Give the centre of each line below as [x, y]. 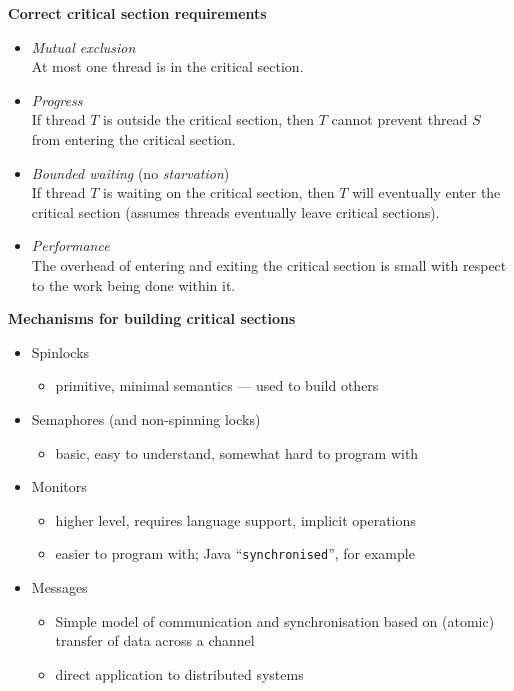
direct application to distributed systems [179, 673]
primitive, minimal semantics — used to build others [217, 385]
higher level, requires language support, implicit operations [235, 519]
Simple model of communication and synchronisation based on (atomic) [275, 620]
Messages [59, 586]
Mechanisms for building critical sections [152, 318]
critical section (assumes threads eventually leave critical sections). [235, 211]
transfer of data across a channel [155, 640]
